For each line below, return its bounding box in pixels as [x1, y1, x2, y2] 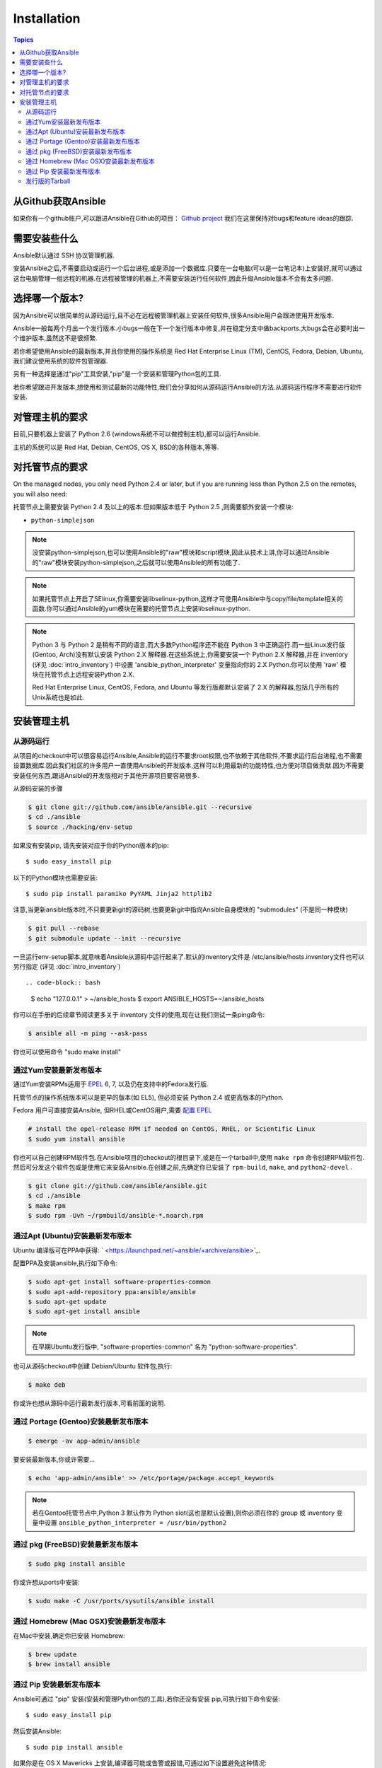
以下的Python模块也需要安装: [13, 873, 98, 882]
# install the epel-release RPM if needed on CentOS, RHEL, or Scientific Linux [28, 1125, 316, 1133]
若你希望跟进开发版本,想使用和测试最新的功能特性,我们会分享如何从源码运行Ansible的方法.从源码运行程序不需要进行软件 [13, 383, 362, 391]
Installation [13, 11, 81, 26]
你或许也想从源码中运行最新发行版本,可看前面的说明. [13, 1399, 166, 1407]
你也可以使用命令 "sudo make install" [13, 1047, 122, 1057]
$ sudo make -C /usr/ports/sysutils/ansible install [28, 1597, 215, 1605]
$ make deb [28, 1381, 66, 1389]
